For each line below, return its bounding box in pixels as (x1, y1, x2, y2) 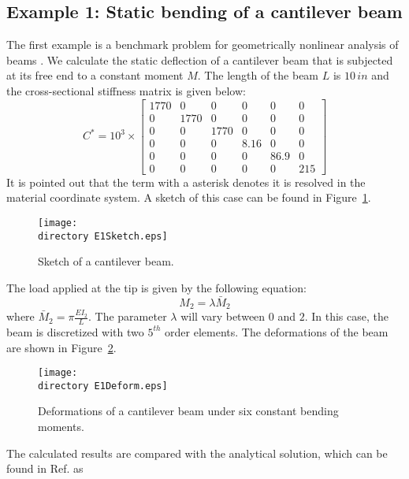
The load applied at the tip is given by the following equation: (6, 279, 307, 295)
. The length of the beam (197, 67, 319, 84)
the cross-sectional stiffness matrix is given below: (6, 82, 246, 98)
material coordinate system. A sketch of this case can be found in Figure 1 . (6, 189, 371, 206)
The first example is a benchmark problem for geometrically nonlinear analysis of (6, 36, 399, 53)
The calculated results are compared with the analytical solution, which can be (6, 444, 388, 461)
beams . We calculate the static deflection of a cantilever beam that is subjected (6, 51, 393, 68)
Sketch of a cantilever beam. (38, 253, 174, 269)
